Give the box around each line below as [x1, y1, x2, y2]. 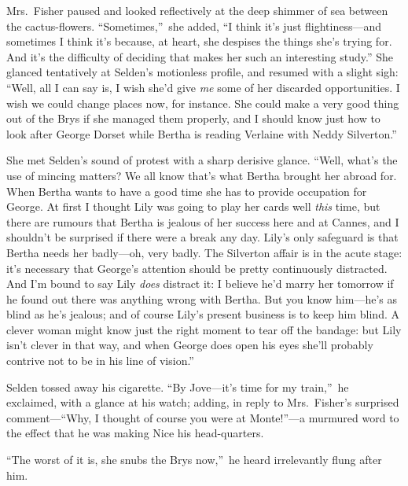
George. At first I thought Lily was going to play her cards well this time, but [6, 198, 380, 215]
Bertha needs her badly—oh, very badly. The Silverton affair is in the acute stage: [6, 244, 402, 260]
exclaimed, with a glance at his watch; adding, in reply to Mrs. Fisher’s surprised [6, 394, 399, 411]
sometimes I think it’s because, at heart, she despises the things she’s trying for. [6, 33, 392, 50]
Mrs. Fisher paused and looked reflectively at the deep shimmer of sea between [6, 2, 388, 18]
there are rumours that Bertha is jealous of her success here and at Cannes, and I [6, 213, 399, 230]
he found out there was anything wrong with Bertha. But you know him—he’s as [6, 290, 397, 307]
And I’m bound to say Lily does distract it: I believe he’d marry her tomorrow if [6, 275, 394, 292]
